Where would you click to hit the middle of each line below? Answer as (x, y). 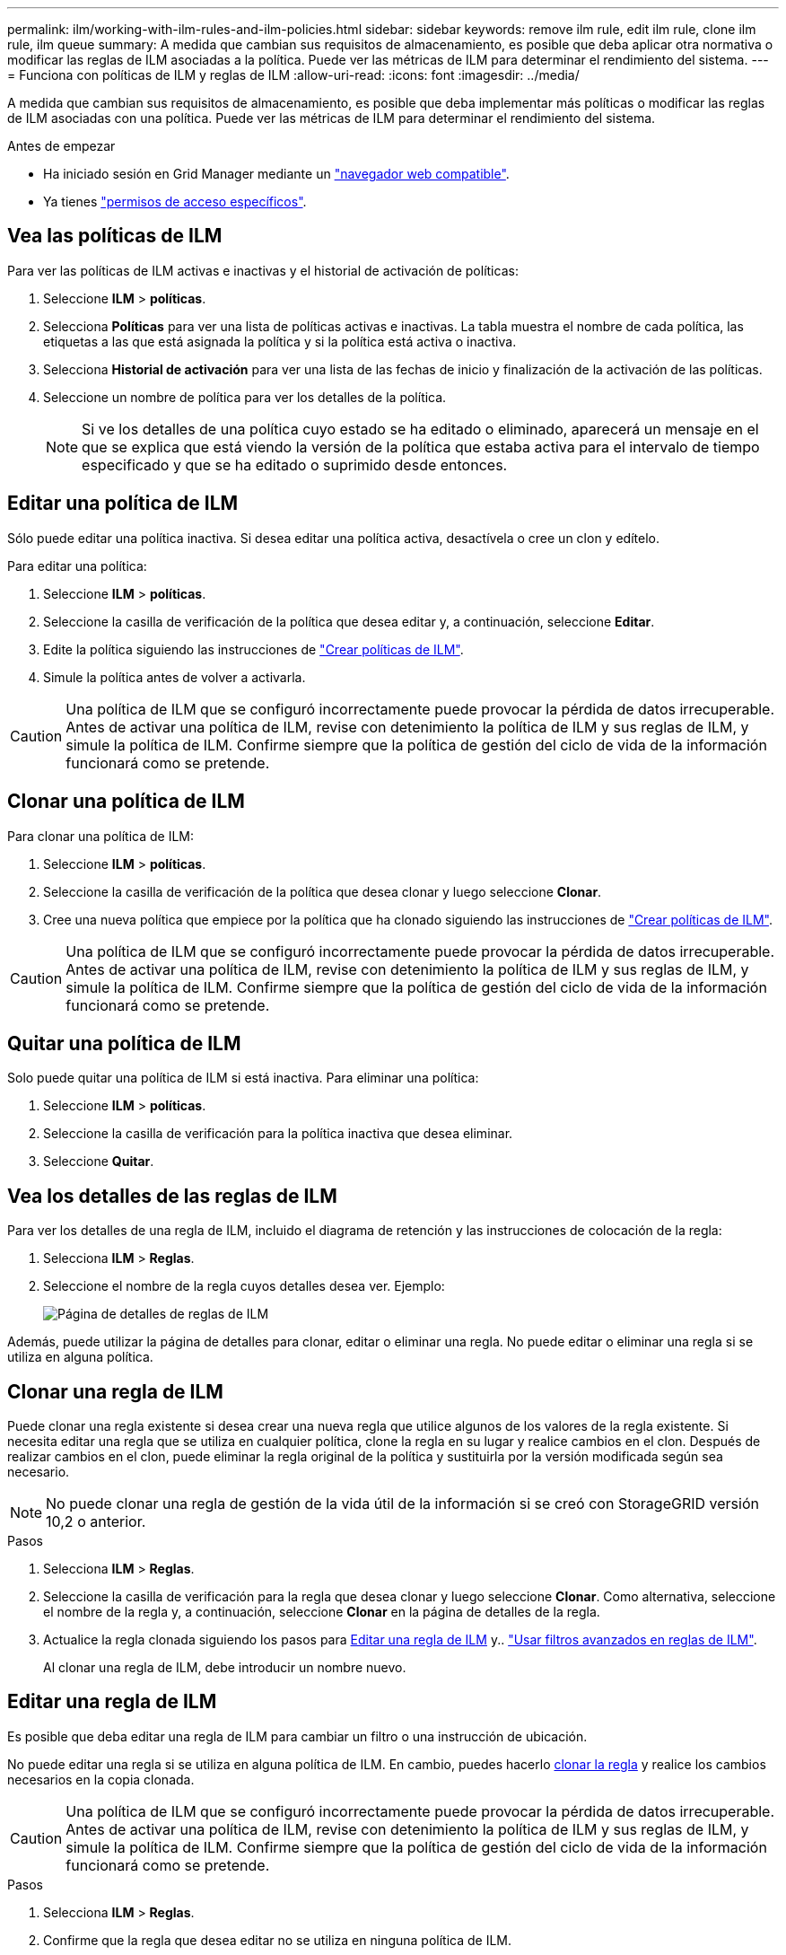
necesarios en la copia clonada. (101, 1779)
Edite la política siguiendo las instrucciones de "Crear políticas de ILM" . (253, 649)
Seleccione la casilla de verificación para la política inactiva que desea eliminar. (278, 1134)
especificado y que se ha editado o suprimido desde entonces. (295, 465)
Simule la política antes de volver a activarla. (175, 677)
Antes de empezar (61, 146)
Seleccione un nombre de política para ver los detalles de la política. (245, 397)
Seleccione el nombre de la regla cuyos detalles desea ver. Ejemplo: (244, 1286)
